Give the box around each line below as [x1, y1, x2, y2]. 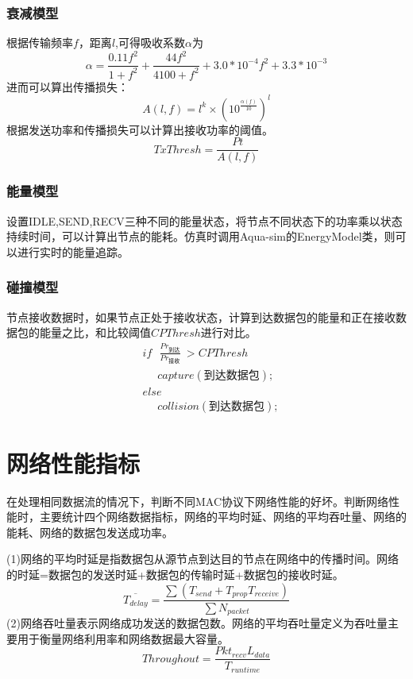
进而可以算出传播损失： [6, 78, 129, 95]
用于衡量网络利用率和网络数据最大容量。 [17, 630, 229, 646]
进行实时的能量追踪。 [17, 243, 129, 260]
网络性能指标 [6, 446, 141, 479]
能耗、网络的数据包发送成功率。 [6, 523, 173, 540]
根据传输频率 [6, 34, 73, 51]
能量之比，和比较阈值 [39, 324, 151, 341]
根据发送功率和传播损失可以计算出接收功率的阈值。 [6, 121, 273, 137]
